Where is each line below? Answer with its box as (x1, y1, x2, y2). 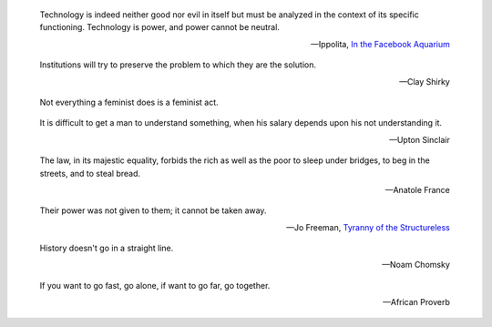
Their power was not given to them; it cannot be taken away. (39, 205, 267, 216)
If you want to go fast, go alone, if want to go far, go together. (39, 280, 271, 291)
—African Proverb (383, 297, 450, 308)
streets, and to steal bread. (39, 168, 141, 179)
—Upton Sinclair (388, 134, 450, 145)
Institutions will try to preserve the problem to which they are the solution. (39, 59, 316, 70)
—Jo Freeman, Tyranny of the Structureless (285, 221, 450, 232)
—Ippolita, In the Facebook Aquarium (310, 38, 450, 49)
